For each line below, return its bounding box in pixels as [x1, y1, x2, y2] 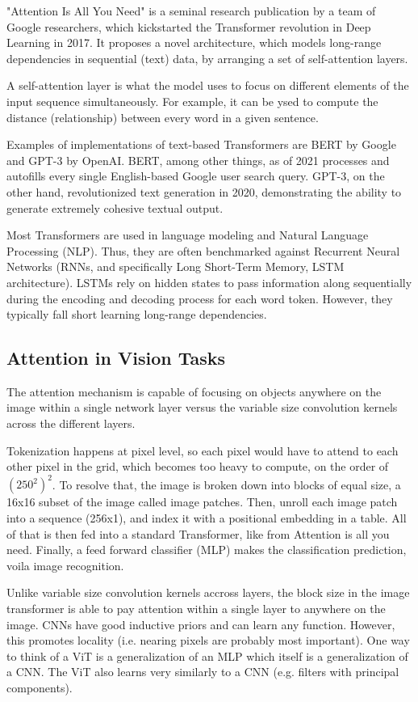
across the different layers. [6, 415, 136, 432]
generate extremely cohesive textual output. [6, 199, 224, 216]
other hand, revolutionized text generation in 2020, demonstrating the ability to [6, 183, 402, 200]
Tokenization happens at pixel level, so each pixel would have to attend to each [6, 442, 399, 459]
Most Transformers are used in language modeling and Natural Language [6, 226, 369, 243]
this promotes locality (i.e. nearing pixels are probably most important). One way [6, 632, 410, 649]
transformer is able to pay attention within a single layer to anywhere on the [6, 599, 386, 616]
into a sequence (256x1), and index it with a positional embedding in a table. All [6, 509, 407, 526]
